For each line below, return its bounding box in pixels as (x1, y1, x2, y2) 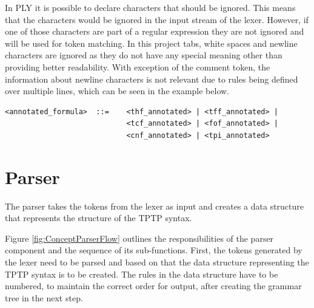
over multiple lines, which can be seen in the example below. (5, 84, 229, 97)
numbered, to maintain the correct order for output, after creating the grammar (5, 279, 302, 292)
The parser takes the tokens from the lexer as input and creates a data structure (5, 199, 304, 212)
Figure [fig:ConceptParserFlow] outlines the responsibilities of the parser (5, 231, 274, 244)
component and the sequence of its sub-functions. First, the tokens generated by (5, 244, 302, 256)
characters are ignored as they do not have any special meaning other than (5, 49, 282, 61)
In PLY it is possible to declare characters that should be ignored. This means (5, 1, 296, 13)
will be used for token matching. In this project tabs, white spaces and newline (5, 36, 298, 49)
